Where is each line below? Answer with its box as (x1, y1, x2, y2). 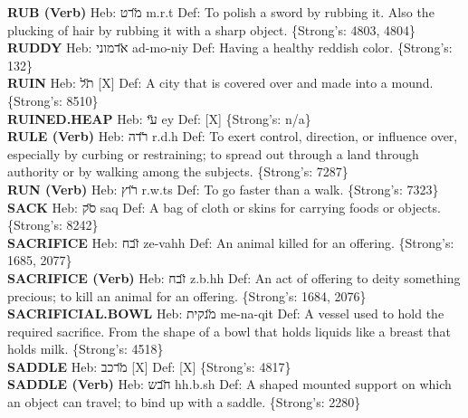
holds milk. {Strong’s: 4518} (7, 339, 164, 358)
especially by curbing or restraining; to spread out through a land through (7, 144, 419, 163)
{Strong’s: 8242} (7, 215, 99, 234)
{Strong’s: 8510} (7, 90, 99, 109)
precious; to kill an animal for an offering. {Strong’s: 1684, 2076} (7, 286, 367, 305)
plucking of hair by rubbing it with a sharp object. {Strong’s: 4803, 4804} (7, 20, 416, 39)
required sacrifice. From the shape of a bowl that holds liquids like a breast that (7, 321, 452, 340)
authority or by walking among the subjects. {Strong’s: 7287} (7, 162, 349, 181)
